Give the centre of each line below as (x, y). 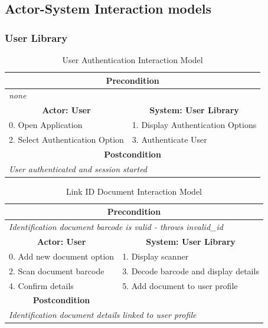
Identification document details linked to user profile (103, 315)
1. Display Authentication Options (194, 125)
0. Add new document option (62, 256)
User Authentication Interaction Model (133, 60)
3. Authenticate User (169, 139)
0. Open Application (46, 125)
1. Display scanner (156, 256)
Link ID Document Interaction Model (134, 191)
